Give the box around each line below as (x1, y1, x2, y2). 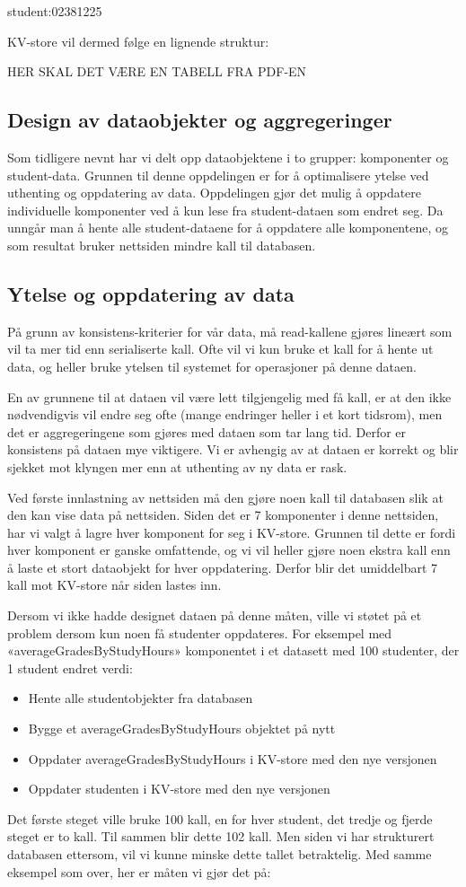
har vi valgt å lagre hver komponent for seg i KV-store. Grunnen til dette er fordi (7, 523, 456, 541)
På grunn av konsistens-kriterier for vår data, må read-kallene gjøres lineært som (7, 321, 453, 340)
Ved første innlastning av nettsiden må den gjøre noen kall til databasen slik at (7, 487, 444, 506)
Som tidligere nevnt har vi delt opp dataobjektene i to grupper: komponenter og (7, 147, 449, 166)
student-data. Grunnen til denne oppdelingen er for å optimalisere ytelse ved (7, 165, 429, 184)
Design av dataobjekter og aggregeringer (7, 106, 392, 134)
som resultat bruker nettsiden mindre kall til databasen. (7, 235, 316, 254)
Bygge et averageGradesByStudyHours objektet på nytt (28, 719, 336, 738)
